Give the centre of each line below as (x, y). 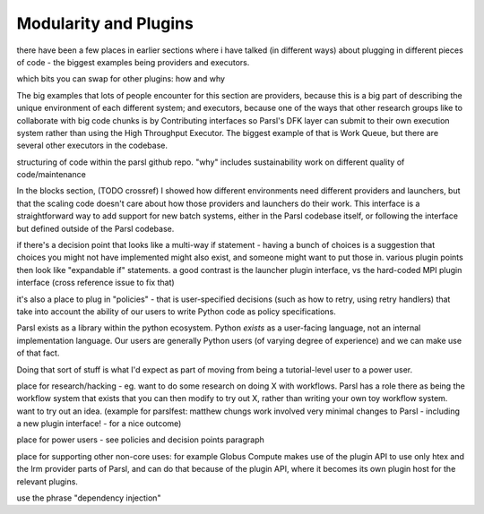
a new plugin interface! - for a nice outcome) (99, 424)
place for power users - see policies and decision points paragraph (140, 440)
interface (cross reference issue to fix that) (95, 283)
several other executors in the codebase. (92, 146)
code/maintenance (52, 175)
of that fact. (38, 353)
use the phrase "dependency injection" (89, 498)
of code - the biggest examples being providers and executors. (133, 62)
